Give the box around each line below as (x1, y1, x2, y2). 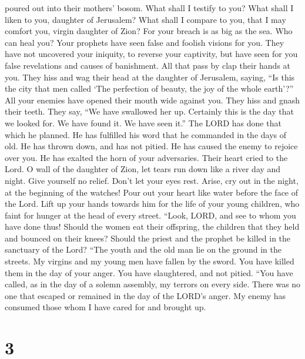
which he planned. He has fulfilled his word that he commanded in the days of (5, 128, 287, 140)
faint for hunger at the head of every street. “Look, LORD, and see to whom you (5, 209, 296, 221)
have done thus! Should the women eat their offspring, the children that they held (5, 220, 300, 233)
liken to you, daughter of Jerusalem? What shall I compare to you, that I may (5, 13, 286, 25)
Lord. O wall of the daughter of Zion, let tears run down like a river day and (5, 163, 281, 175)
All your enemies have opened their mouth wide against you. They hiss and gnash (5, 93, 300, 106)
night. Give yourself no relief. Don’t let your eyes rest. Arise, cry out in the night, (5, 174, 299, 186)
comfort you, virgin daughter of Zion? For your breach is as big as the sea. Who (5, 25, 293, 37)
